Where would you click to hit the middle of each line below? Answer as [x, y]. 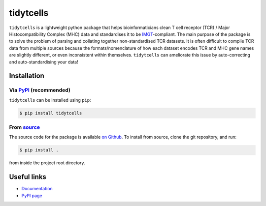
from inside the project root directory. [47, 163]
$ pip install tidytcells [51, 113]
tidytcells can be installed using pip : [50, 100]
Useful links [28, 177]
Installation [27, 76]
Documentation [37, 189]
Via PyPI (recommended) [40, 90]
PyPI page [32, 195]
